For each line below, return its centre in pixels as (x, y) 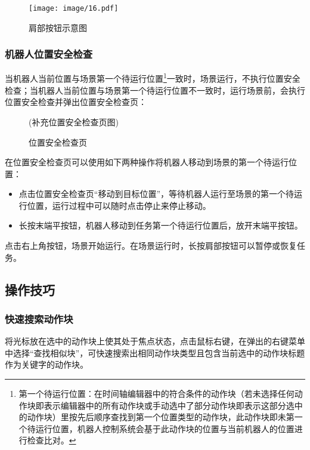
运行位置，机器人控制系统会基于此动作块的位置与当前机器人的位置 (165, 428)
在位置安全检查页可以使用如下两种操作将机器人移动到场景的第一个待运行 (147, 162)
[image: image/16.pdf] (74, 8)
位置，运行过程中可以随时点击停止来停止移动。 (119, 205)
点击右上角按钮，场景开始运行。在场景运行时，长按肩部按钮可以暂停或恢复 (151, 246)
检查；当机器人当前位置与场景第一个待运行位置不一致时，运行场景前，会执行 (155, 90)
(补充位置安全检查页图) (74, 121)
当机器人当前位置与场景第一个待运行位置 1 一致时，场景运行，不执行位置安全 (153, 78)
